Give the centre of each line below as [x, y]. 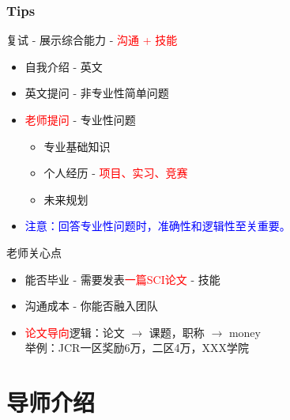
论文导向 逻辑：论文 [75, 332]
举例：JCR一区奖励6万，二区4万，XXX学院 [137, 348]
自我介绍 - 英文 [64, 66]
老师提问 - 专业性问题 [80, 119]
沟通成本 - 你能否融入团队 [91, 306]
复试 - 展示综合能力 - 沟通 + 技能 [92, 40]
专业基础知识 [77, 146]
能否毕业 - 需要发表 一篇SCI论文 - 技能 [122, 279]
